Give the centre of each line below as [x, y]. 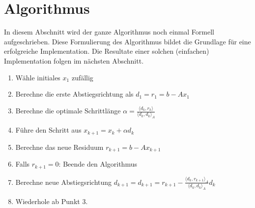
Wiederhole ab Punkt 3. [52, 201]
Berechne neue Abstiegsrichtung [64, 182]
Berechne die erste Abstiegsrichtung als [74, 94]
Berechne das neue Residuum [59, 147]
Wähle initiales [38, 77]
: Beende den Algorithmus [98, 164]
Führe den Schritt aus [48, 130]
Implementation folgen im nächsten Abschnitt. [74, 60]
